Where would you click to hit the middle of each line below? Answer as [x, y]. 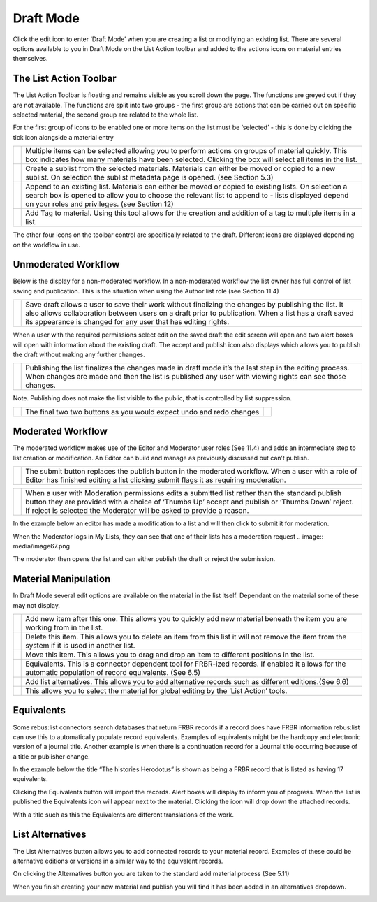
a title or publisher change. [51, 756]
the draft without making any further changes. [79, 355]
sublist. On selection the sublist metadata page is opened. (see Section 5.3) [149, 177]
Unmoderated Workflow [66, 264]
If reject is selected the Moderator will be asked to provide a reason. [137, 511]
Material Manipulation [62, 579]
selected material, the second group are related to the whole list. [106, 115]
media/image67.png [41, 546]
